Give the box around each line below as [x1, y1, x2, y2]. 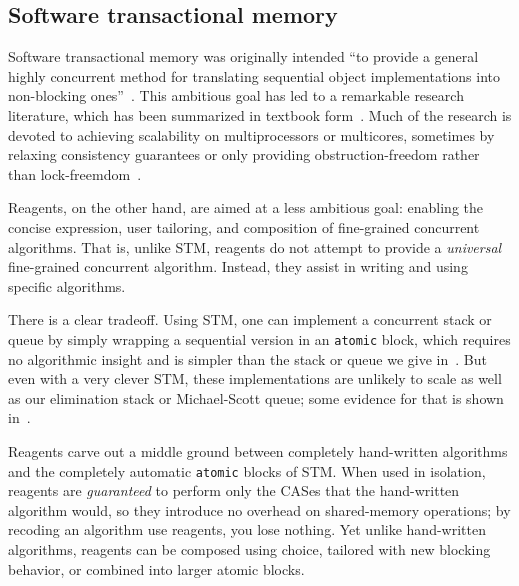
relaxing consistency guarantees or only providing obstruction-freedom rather [8, 144, 480, 165]
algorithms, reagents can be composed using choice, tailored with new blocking [8, 538, 491, 559]
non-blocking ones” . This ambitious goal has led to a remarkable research [8, 85, 464, 106]
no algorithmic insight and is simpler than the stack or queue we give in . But [8, 348, 487, 369]
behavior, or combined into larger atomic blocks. [8, 558, 305, 579]
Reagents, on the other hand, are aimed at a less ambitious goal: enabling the [8, 197, 484, 218]
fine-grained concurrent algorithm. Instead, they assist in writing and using [8, 256, 468, 277]
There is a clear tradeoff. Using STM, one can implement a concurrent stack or [8, 309, 492, 330]
